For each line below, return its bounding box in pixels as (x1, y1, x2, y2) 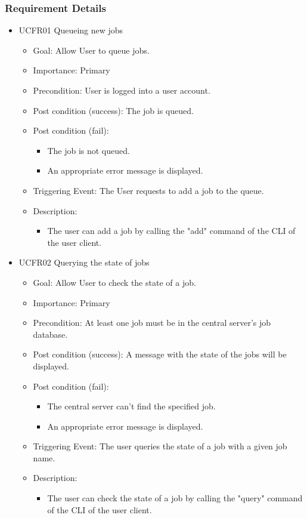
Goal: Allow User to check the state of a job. (33, 276, 196, 288)
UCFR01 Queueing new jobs (18, 24, 123, 36)
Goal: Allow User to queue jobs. (33, 44, 150, 56)
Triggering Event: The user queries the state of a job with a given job (33, 440, 287, 452)
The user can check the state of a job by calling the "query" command (47, 492, 303, 504)
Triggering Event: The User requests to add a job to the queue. (33, 184, 264, 196)
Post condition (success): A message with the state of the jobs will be (33, 348, 287, 360)
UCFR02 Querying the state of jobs (18, 256, 150, 269)
